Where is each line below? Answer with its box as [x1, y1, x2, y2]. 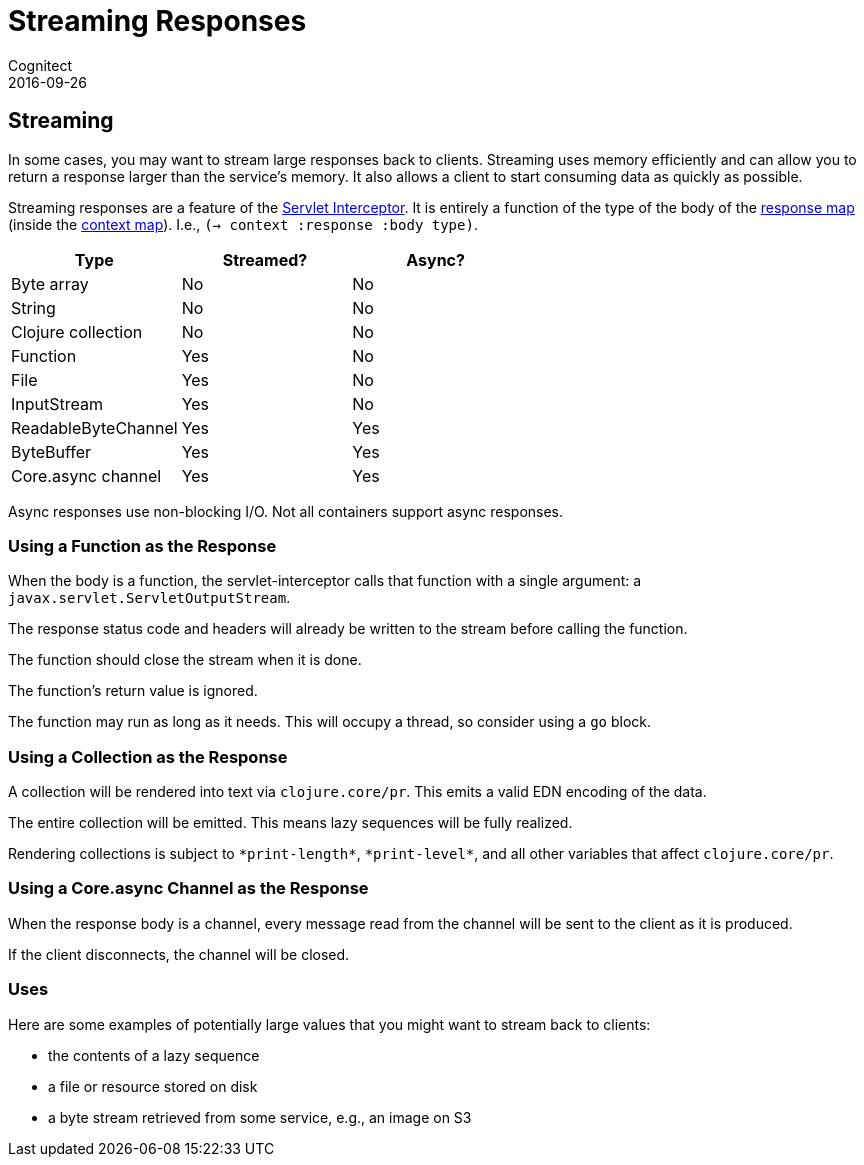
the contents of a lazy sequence [48, 1046, 260, 1064]
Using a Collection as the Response [8, 746, 288, 767]
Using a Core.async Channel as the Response [8, 878, 369, 899]
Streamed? [222, 249, 308, 270]
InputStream [11, 393, 103, 414]
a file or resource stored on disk [48, 1077, 258, 1095]
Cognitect [8, 56, 73, 74]
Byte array [11, 273, 89, 294]
